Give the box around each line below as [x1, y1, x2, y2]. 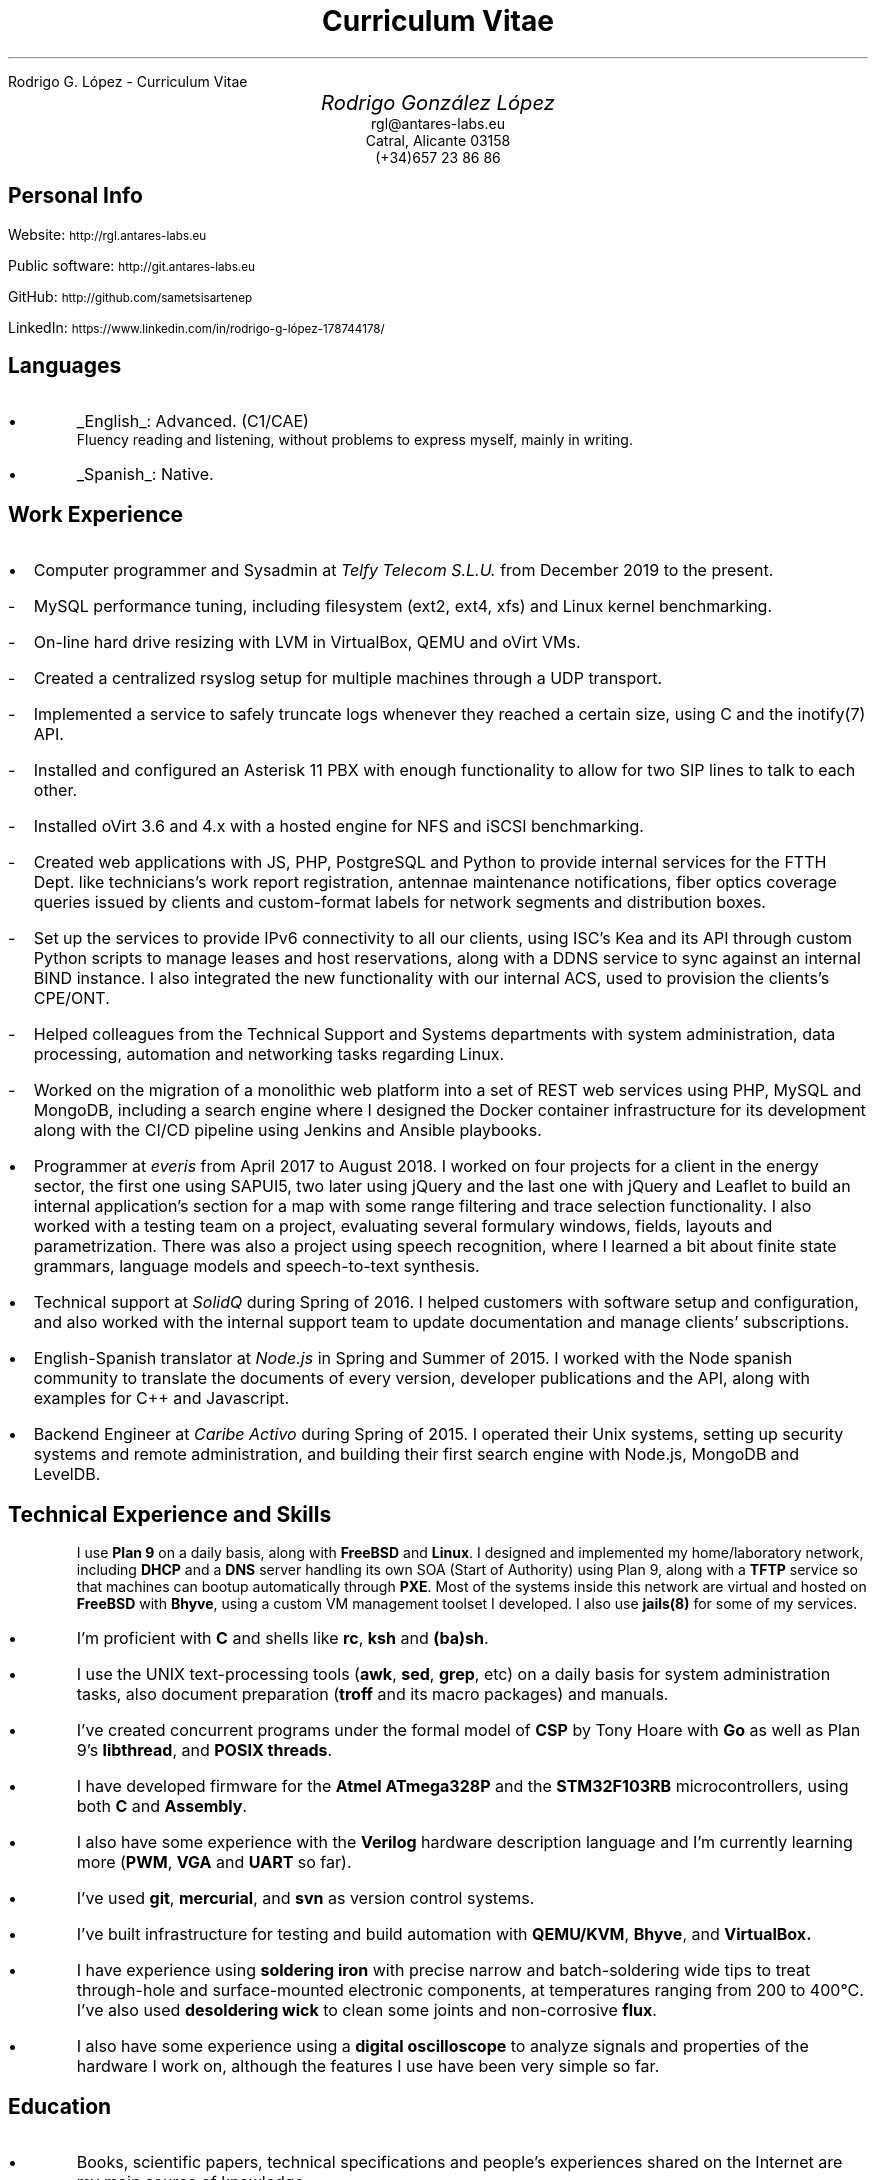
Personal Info [8, 183, 143, 209]
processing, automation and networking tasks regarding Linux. [33, 1044, 505, 1065]
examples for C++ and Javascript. [33, 1388, 290, 1409]
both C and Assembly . [76, 1796, 248, 1817]
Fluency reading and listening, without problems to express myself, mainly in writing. [76, 431, 633, 449]
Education [8, 2093, 112, 2119]
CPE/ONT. [33, 988, 110, 1009]
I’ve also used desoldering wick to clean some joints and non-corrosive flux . [76, 2000, 657, 2021]
